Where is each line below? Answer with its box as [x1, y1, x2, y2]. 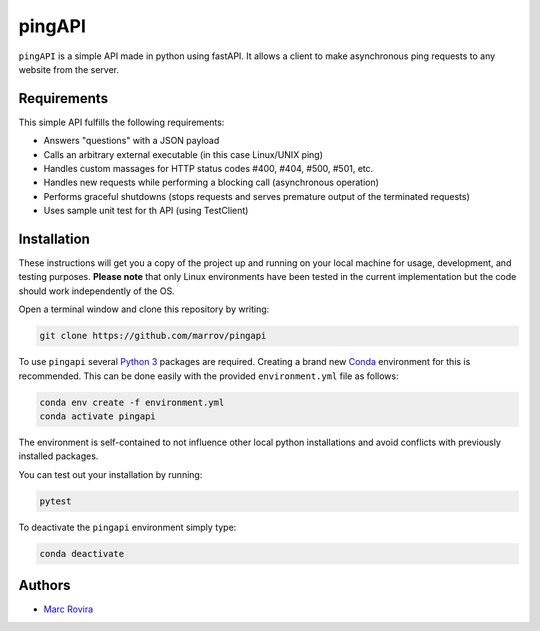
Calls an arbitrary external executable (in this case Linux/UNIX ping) [43, 148, 324, 160]
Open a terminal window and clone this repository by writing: [18, 303, 270, 315]
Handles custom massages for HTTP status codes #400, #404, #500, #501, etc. [43, 163, 374, 175]
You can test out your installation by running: [18, 468, 203, 480]
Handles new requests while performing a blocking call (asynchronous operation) [43, 176, 380, 189]
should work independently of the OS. [18, 285, 175, 297]
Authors [18, 577, 71, 594]
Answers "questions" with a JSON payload [43, 135, 220, 147]
